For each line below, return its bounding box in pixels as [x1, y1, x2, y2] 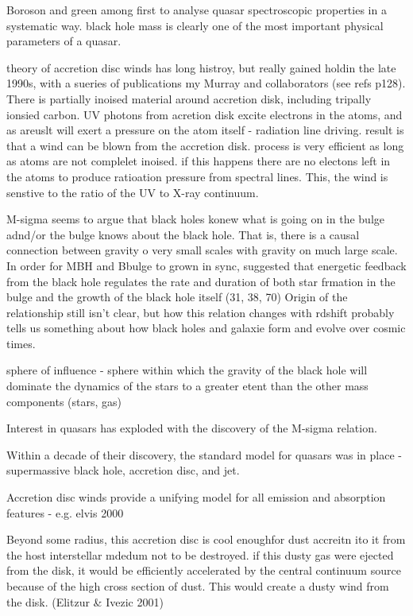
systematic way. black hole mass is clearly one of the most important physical [6, 17, 384, 33]
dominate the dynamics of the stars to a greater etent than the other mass [6, 378, 369, 394]
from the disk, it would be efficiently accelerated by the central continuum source [6, 562, 401, 579]
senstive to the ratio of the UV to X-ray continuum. [6, 184, 259, 200]
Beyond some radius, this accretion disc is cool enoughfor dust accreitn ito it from [6, 531, 406, 548]
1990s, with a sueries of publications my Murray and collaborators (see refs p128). [6, 75, 406, 91]
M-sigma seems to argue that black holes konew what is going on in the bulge [6, 211, 384, 227]
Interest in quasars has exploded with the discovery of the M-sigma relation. [6, 420, 377, 436]
